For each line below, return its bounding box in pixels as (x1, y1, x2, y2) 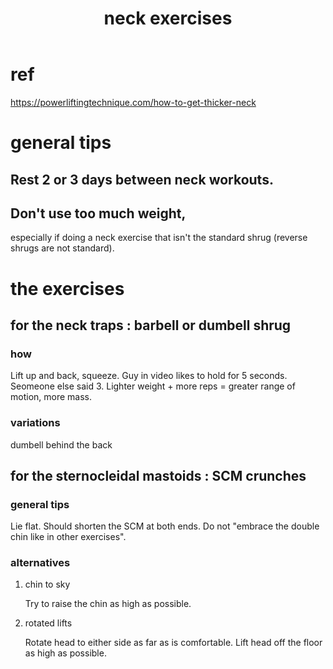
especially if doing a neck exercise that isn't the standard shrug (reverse (10, 232, 308, 244)
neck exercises (103, 7, 233, 30)
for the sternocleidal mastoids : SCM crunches (10, 467, 307, 484)
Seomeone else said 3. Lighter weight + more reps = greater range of (10, 380, 296, 392)
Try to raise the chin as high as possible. (24, 598, 192, 610)
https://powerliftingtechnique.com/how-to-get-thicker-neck (10, 96, 257, 108)
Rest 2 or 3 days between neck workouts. (10, 171, 274, 188)
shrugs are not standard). (10, 242, 115, 254)
